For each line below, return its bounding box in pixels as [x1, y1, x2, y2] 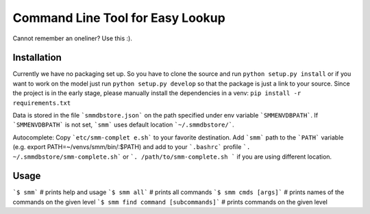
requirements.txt [12, 99, 71, 107]
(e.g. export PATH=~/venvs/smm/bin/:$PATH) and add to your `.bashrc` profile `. [12, 143, 251, 151]
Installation [12, 52, 62, 64]
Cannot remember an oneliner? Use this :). [12, 34, 133, 42]
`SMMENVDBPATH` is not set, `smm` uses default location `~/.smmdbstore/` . [12, 120, 234, 129]
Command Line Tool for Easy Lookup [12, 10, 225, 25]
